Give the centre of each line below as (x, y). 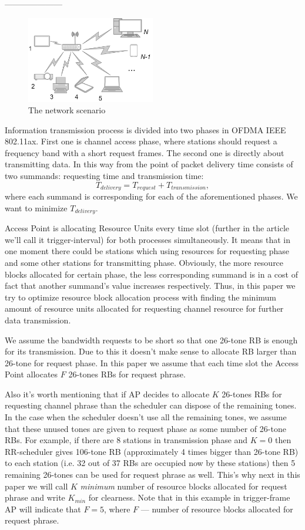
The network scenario (67, 110)
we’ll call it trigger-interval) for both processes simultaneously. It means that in (148, 239)
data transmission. (38, 320)
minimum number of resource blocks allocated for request (184, 486)
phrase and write (35, 497)
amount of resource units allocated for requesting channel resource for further (144, 308)
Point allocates (31, 374)
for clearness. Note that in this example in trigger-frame (189, 497)
